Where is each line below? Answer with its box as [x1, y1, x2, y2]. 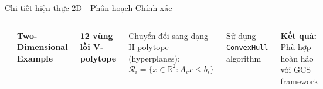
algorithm [226, 52, 261, 64]
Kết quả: [280, 29, 317, 41]
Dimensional [17, 41, 68, 53]
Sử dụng [226, 29, 256, 41]
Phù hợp [280, 41, 311, 53]
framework [280, 74, 318, 87]
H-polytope [128, 41, 169, 53]
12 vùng [80, 29, 113, 41]
